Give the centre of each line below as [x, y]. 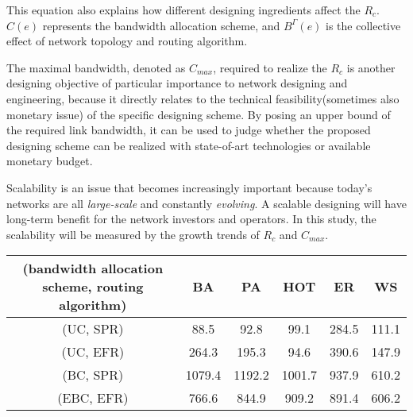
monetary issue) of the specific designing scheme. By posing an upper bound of [199, 114]
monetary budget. [50, 161]
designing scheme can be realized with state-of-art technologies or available [189, 145]
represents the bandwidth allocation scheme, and [161, 25]
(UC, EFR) [93, 352]
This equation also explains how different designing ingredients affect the [183, 10]
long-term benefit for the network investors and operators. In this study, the [191, 219]
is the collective [363, 25]
